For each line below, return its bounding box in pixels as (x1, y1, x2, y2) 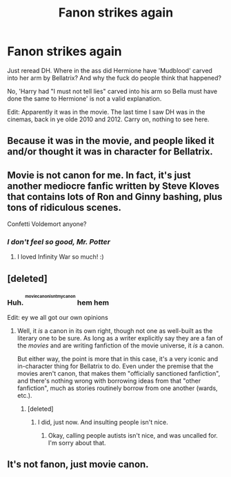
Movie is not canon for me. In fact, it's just (7, 169, 191, 181)
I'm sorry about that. (48, 438, 106, 447)
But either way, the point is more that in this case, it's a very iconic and (17, 354, 219, 363)
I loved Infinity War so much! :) (17, 253, 104, 261)
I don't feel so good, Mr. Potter (7, 237, 110, 247)
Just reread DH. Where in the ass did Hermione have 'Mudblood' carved (7, 66, 212, 74)
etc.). (17, 391, 32, 399)
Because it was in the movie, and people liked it (7, 135, 215, 147)
